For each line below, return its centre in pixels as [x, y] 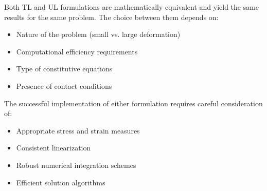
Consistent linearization [54, 148]
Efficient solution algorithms [61, 182]
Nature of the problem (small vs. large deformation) [98, 34]
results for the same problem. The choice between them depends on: [111, 17]
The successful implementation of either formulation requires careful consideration [133, 103]
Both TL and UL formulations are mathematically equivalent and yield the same [132, 7]
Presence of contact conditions [64, 85]
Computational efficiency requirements [77, 51]
